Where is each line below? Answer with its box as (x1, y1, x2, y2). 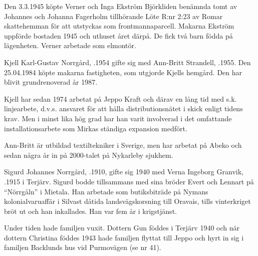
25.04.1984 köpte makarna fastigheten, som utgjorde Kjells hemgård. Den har (4, 67, 242, 77)
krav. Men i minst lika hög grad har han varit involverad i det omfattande (4, 113, 232, 123)
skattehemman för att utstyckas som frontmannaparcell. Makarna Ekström (4, 21, 234, 31)
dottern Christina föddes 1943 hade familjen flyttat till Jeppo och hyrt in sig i (4, 232, 244, 242)
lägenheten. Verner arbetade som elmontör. (4, 40, 136, 51)
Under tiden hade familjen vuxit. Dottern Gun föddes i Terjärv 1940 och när (4, 222, 240, 233)
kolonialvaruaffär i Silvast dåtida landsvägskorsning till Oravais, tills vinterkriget (4, 196, 251, 206)
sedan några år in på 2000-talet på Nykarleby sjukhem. (4, 149, 173, 160)
